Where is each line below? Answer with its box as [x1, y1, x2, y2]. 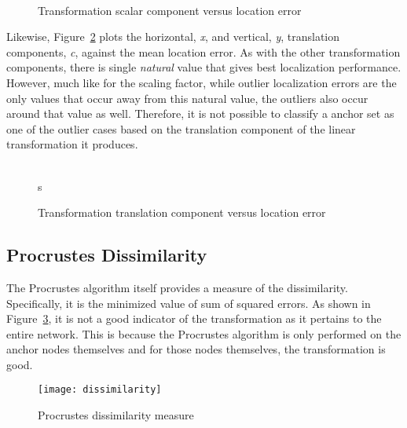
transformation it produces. [6, 136, 138, 152]
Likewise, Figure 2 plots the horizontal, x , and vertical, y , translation [6, 28, 340, 45]
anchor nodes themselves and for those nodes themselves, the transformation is [6, 341, 386, 357]
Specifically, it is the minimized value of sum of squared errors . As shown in [6, 294, 371, 311]
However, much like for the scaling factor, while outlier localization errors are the [6, 74, 397, 90]
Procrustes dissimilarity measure [38, 407, 194, 423]
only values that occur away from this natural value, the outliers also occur [6, 90, 368, 106]
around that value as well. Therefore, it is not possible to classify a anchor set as [6, 105, 394, 122]
